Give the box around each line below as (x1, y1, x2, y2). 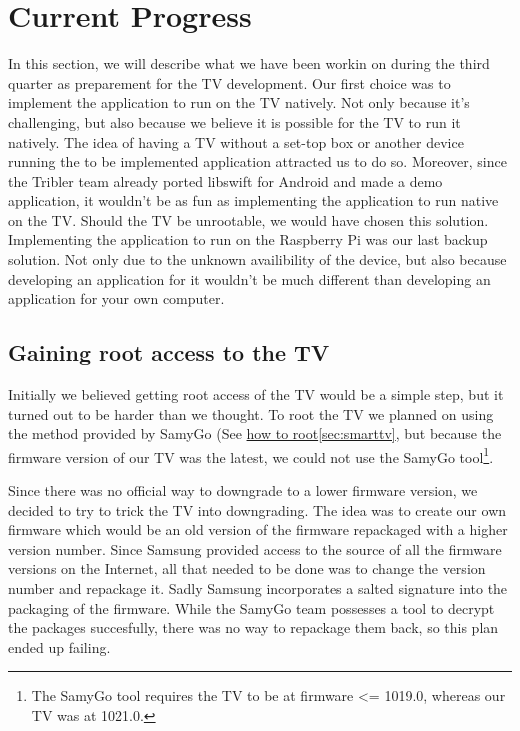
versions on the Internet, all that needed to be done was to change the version (8, 558, 486, 579)
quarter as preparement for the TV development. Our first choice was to (8, 72, 451, 93)
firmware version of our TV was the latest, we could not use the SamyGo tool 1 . (8, 443, 494, 467)
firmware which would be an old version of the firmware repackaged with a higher (8, 519, 508, 540)
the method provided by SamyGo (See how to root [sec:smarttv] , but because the (8, 423, 502, 444)
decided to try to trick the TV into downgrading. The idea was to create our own (8, 499, 507, 520)
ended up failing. (8, 636, 111, 657)
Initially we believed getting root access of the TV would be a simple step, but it (8, 384, 504, 405)
